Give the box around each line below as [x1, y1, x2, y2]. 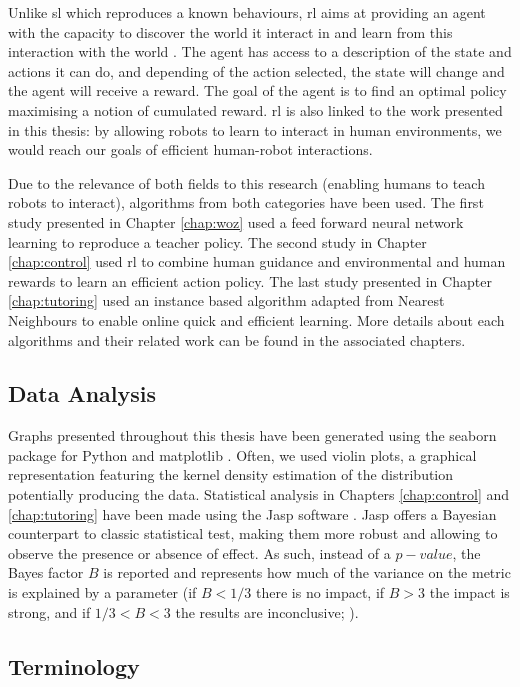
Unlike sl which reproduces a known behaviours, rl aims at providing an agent [8, 2, 486, 22]
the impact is [429, 582, 510, 603]
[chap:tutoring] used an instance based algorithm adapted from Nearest [8, 290, 445, 311]
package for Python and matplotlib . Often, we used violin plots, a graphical [8, 444, 477, 465]
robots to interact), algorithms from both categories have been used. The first [8, 192, 484, 213]
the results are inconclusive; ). [175, 601, 359, 622]
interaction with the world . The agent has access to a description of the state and [8, 41, 512, 62]
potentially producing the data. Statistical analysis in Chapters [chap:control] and [8, 484, 510, 505]
